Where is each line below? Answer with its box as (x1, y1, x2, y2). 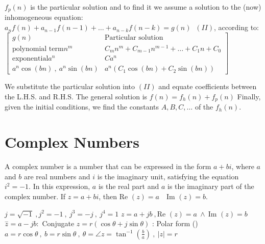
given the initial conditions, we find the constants (5, 101, 159, 112)
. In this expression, (29, 181, 90, 192)
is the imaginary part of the (167, 181, 254, 192)
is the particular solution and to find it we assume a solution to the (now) (30, 2, 261, 12)
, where (231, 161, 254, 172)
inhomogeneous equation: (5, 12, 83, 22)
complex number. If (5, 191, 66, 201)
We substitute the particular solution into (5, 81, 135, 92)
